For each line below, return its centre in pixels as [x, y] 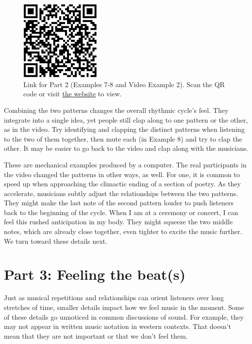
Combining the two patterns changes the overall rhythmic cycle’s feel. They [116, 110]
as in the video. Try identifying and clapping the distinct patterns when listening [124, 129]
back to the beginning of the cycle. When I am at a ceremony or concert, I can [121, 212]
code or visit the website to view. [73, 94]
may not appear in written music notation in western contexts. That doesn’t [118, 326]
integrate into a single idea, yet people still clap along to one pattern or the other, [126, 119]
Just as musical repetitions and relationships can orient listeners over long [114, 298]
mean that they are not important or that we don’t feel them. [96, 335]
